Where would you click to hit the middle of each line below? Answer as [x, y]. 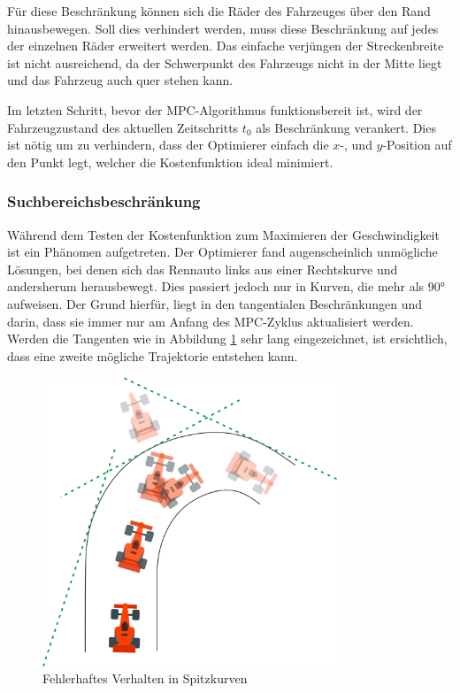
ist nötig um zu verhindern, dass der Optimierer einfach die [168, 145]
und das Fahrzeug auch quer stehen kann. [120, 80]
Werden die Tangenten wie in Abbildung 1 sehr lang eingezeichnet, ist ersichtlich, [227, 339]
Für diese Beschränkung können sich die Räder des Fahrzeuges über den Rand [219, 11]
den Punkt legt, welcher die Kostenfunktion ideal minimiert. [170, 162]
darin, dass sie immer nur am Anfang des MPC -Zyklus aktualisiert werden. [211, 321]
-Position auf [417, 145]
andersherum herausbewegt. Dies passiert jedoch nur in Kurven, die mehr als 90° [226, 286]
